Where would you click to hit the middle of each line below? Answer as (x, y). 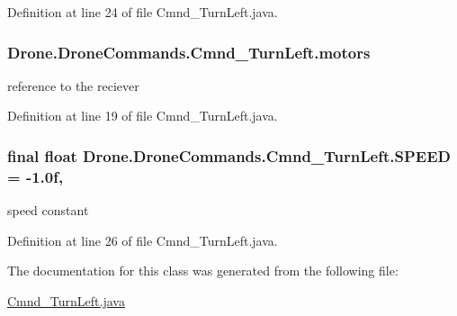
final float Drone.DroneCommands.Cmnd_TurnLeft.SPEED (229, 155)
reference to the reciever (73, 85)
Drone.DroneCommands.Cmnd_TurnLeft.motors (189, 52)
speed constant (48, 210)
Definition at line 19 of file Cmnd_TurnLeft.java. (143, 116)
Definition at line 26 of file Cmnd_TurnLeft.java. (143, 240)
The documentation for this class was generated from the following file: (203, 271)
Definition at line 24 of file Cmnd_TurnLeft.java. (143, 12)
